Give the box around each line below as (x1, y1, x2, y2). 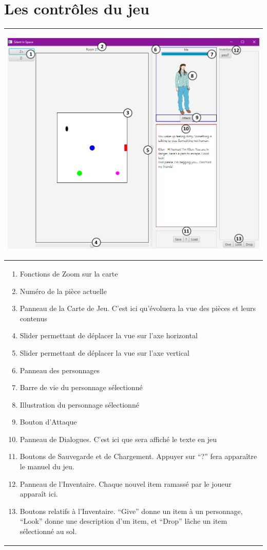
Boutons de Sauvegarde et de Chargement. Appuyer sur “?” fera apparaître (20, 451, 257, 462)
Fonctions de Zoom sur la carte (20, 268, 118, 279)
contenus (20, 313, 47, 323)
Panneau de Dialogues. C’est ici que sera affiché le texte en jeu (20, 433, 217, 444)
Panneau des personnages (20, 364, 100, 375)
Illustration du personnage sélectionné (20, 399, 139, 410)
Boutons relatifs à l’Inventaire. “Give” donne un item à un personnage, (20, 505, 243, 516)
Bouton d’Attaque (20, 416, 77, 427)
